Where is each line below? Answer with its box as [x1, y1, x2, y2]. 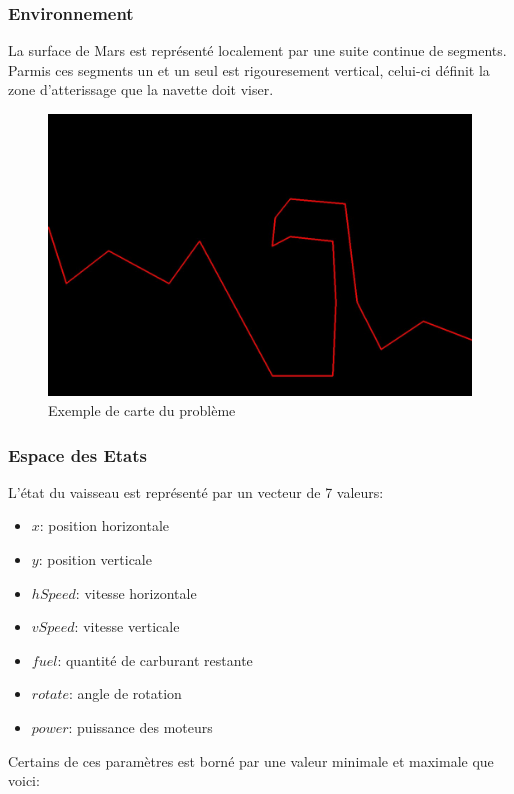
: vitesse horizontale [75, 582, 197, 603]
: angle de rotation [68, 683, 182, 704]
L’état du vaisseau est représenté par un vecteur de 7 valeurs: [8, 481, 384, 502]
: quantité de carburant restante [57, 649, 253, 670]
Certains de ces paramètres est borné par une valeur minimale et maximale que [8, 750, 494, 771]
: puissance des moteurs [68, 716, 213, 737]
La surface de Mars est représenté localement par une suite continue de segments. [8, 40, 507, 61]
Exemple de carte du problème [48, 399, 236, 420]
